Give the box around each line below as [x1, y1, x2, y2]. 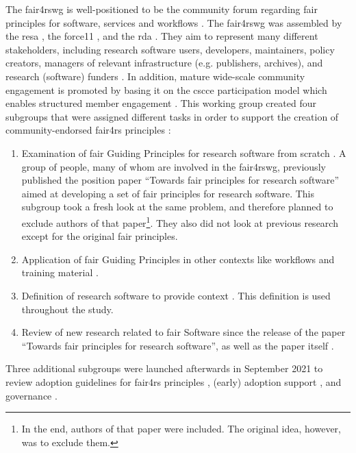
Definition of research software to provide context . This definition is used [21, 288, 331, 302]
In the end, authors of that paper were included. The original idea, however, [21, 421, 341, 436]
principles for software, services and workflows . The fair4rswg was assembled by [5, 15, 342, 29]
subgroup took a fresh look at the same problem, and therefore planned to [21, 199, 333, 214]
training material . [21, 265, 99, 280]
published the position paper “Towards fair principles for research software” [21, 173, 340, 187]
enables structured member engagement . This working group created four [5, 96, 316, 110]
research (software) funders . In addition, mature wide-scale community [5, 69, 305, 83]
